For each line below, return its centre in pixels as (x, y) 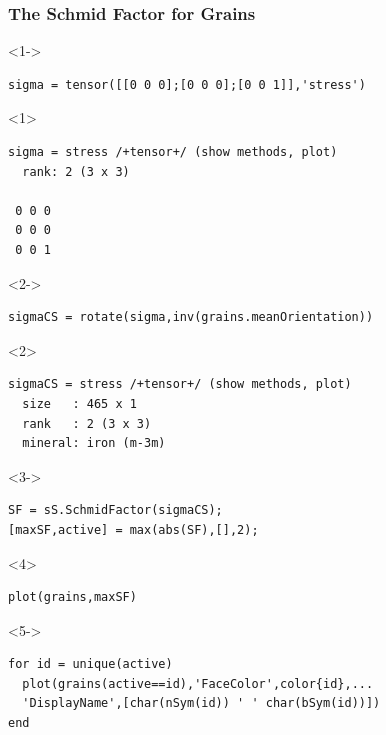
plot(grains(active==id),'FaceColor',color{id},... (198, 683)
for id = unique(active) (90, 664)
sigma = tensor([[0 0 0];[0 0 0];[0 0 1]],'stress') (187, 84)
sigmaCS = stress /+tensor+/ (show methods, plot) (180, 384)
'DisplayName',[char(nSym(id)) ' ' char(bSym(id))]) (201, 703)
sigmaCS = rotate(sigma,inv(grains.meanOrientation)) (191, 317)
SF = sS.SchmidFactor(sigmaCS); (115, 510)
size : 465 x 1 (79, 403)
